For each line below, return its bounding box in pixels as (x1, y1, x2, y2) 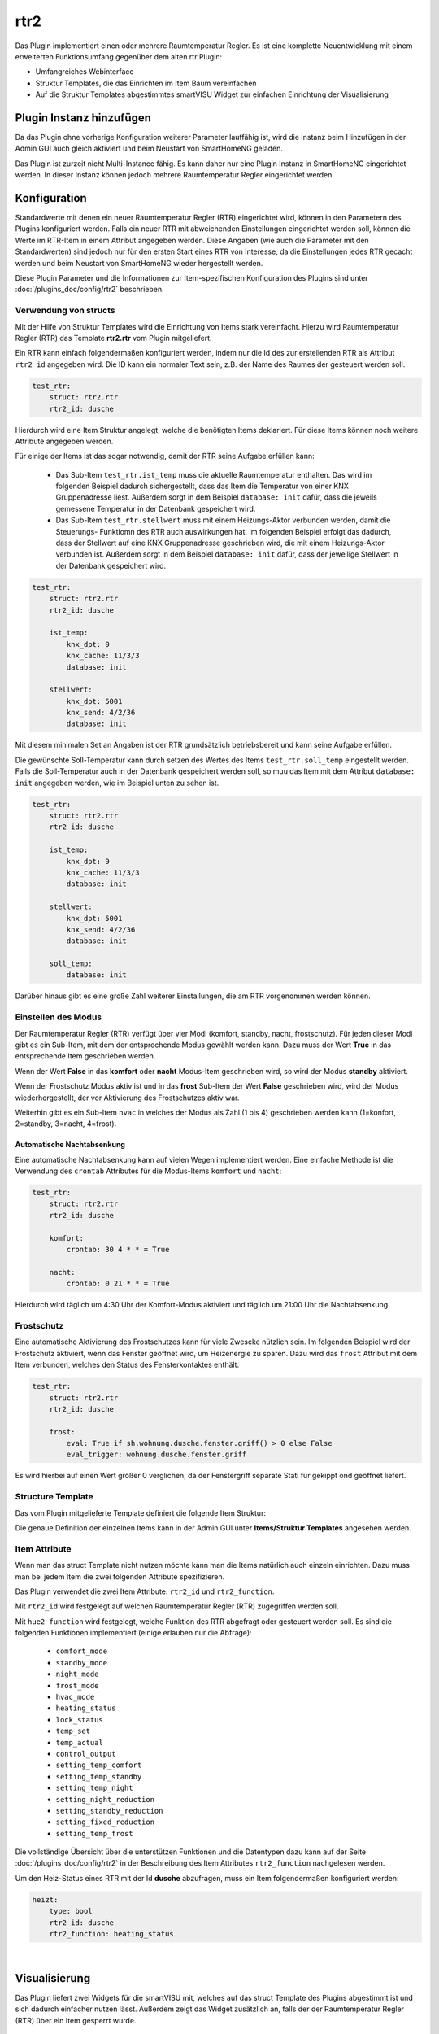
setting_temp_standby (55, 1772, 142, 1781)
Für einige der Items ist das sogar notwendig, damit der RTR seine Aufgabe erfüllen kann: (15, 452, 315, 461)
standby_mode (55, 1658, 108, 1667)
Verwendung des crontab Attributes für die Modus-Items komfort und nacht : (15, 1166, 282, 1176)
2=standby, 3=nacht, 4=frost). (15, 1119, 117, 1128)
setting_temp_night (55, 1783, 133, 1793)
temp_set (55, 1726, 91, 1736)
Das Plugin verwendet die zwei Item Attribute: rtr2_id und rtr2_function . (15, 1587, 275, 1596)
